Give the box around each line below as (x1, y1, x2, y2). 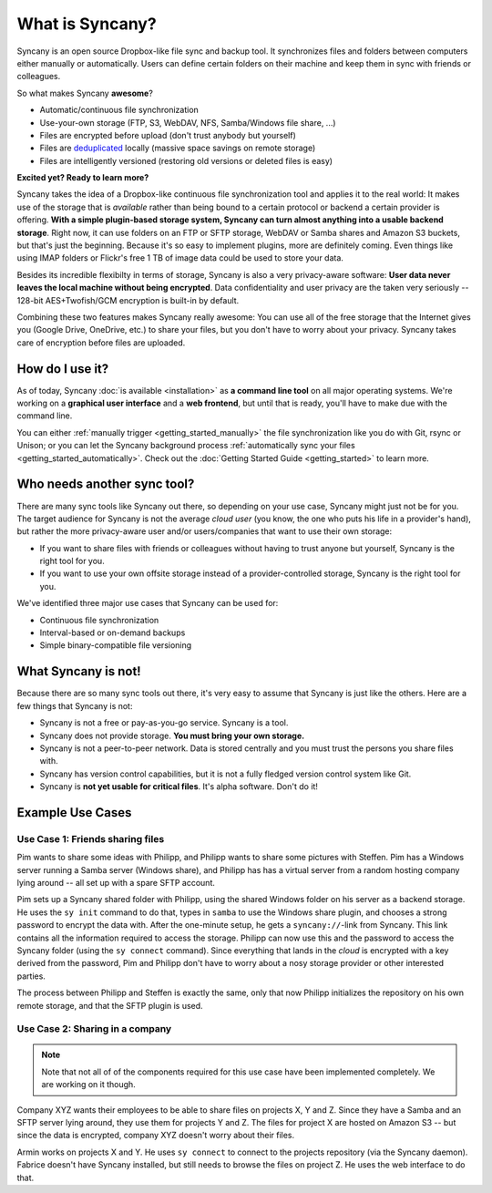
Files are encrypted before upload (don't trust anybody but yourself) (39, 129, 296, 140)
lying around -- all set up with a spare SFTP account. (16, 878, 216, 888)
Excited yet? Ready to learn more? (16, 172, 149, 183)
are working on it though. (41, 1079, 136, 1090)
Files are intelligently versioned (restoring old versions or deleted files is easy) (39, 155, 333, 166)
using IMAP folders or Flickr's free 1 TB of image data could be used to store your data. (16, 252, 343, 263)
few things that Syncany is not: (16, 700, 133, 711)
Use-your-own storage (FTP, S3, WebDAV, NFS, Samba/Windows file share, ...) (39, 117, 336, 128)
